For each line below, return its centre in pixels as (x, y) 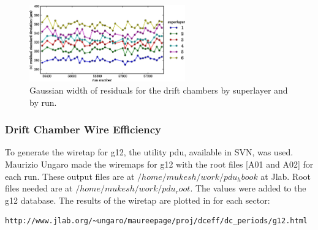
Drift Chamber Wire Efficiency (83, 129)
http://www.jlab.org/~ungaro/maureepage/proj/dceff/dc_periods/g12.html (156, 221)
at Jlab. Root (286, 176)
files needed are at (39, 188)
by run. (43, 102)
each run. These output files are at (70, 176)
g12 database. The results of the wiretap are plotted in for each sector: (138, 200)
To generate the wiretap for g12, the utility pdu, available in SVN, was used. (149, 152)
